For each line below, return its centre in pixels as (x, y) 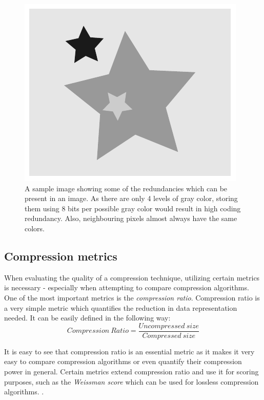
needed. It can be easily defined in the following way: (87, 318)
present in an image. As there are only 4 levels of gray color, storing (131, 198)
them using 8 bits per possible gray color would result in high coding (133, 208)
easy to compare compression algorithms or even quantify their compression (123, 361)
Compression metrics (61, 256)
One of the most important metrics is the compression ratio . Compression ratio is (132, 297)
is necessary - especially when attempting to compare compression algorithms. (127, 287)
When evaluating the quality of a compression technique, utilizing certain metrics (132, 277)
